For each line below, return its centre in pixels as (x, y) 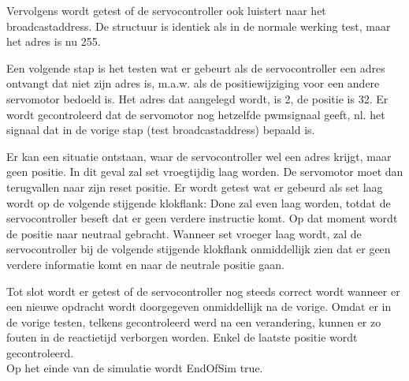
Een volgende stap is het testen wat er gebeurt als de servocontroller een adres (196, 67)
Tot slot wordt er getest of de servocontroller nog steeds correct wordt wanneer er (203, 291)
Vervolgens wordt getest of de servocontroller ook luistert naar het (166, 10)
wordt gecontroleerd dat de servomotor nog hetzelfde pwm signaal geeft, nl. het (196, 114)
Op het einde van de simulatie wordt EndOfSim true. (135, 368)
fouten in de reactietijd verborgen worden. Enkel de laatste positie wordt (182, 337)
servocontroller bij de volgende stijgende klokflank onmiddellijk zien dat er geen (199, 249)
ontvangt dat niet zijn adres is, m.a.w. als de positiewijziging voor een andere (193, 83)
